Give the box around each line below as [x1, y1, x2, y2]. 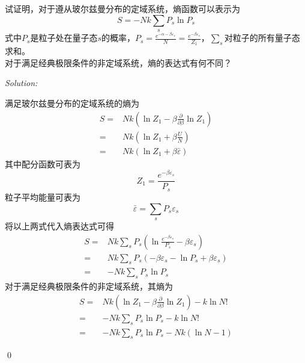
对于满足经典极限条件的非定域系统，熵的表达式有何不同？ [5, 56, 232, 69]
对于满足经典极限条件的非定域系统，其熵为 [5, 280, 173, 293]
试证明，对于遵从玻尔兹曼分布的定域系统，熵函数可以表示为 [5, 2, 240, 14]
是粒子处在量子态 [30, 31, 98, 44]
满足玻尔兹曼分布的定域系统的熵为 [5, 97, 139, 110]
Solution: [5, 76, 38, 89]
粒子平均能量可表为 [5, 190, 80, 203]
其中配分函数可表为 [5, 157, 80, 170]
